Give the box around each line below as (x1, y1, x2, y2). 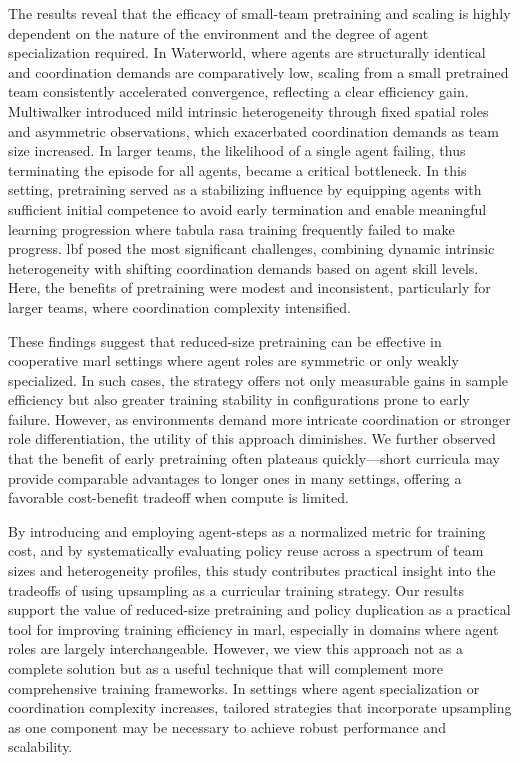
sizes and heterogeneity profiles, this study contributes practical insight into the (8, 560, 496, 581)
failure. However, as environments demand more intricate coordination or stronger (8, 408, 511, 429)
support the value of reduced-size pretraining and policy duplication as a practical (8, 599, 511, 620)
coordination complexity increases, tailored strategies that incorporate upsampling (8, 697, 512, 718)
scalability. (8, 736, 73, 757)
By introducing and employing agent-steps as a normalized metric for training (8, 520, 486, 541)
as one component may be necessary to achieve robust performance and (8, 716, 446, 737)
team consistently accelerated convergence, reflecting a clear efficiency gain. (8, 81, 469, 102)
